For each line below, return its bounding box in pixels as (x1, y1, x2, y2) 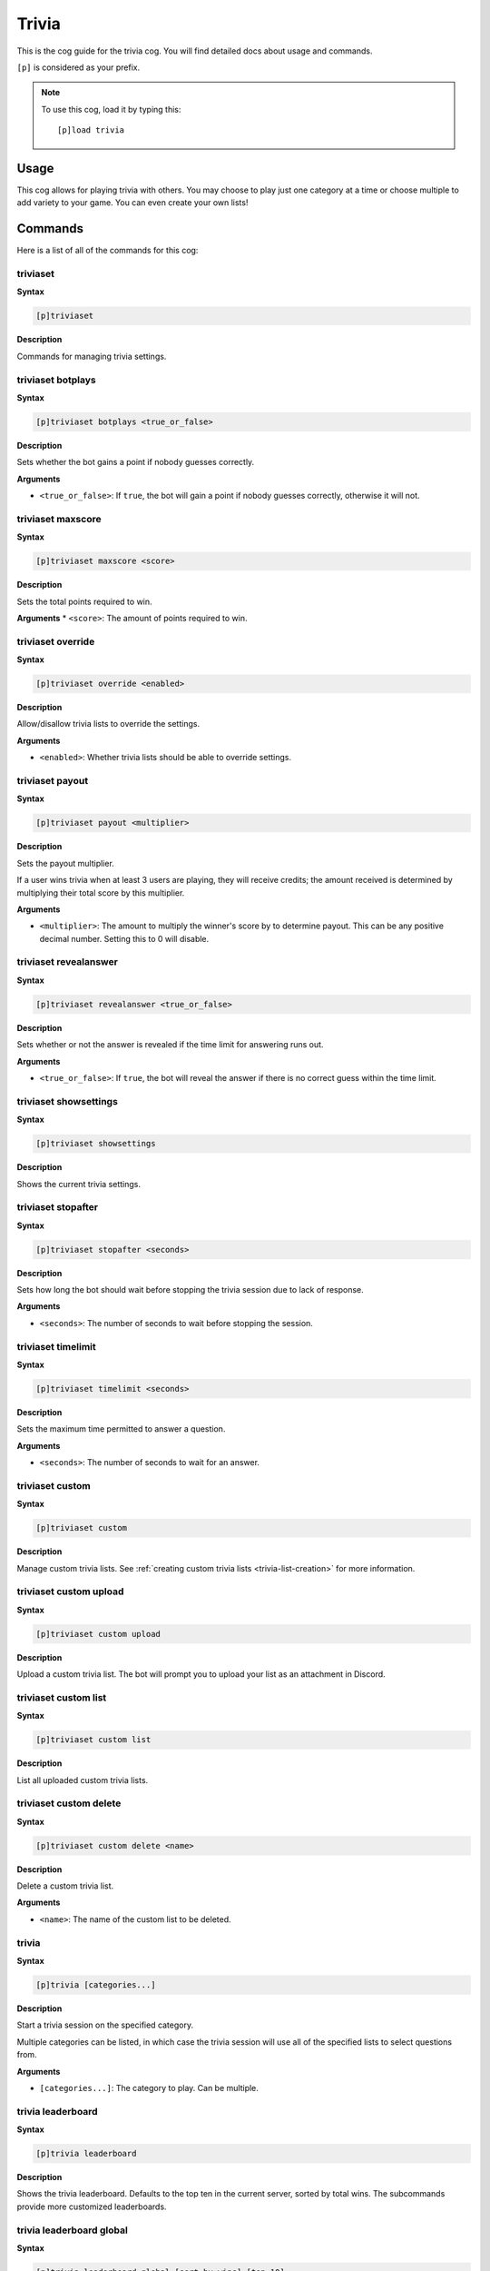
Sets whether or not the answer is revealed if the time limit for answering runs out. (16, 1039, 324, 1050)
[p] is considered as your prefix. (16, 62, 141, 73)
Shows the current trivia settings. (16, 1178, 141, 1189)
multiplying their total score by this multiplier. (16, 887, 185, 898)
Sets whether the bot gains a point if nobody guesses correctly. (16, 457, 255, 468)
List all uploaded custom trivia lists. (16, 1774, 149, 1785)
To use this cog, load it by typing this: (41, 104, 181, 114)
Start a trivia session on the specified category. (16, 2019, 194, 2030)
